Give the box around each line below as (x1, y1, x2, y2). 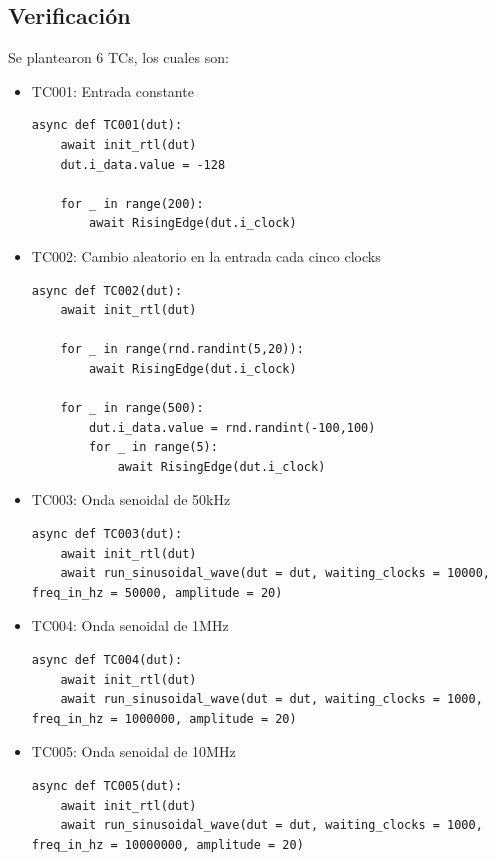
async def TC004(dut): (31, 653, 183, 668)
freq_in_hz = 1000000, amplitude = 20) (31, 711, 297, 726)
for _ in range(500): (60, 401, 204, 416)
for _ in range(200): (60, 196, 204, 211)
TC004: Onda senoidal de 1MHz (31, 615, 229, 636)
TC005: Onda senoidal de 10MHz (31, 741, 236, 762)
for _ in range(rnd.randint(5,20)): (60, 342, 304, 357)
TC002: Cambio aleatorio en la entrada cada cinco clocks (31, 245, 381, 266)
